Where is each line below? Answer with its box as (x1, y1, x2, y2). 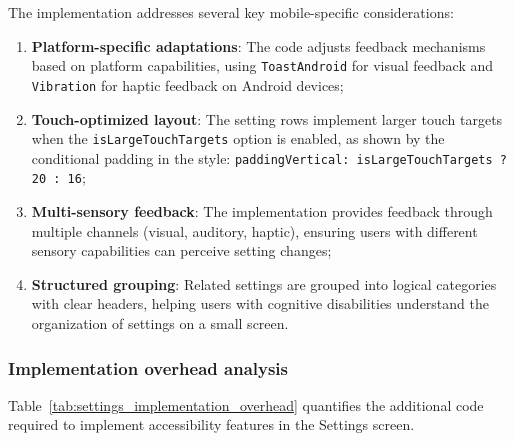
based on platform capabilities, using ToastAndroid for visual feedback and (31, 55, 494, 76)
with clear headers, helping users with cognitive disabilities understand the (31, 293, 489, 314)
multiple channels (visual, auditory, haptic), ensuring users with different (31, 220, 478, 241)
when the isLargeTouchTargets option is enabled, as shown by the (31, 128, 445, 149)
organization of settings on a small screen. (31, 313, 289, 334)
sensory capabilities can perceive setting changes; (31, 240, 332, 261)
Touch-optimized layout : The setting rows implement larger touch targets (31, 108, 503, 129)
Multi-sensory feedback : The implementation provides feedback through (31, 201, 493, 222)
